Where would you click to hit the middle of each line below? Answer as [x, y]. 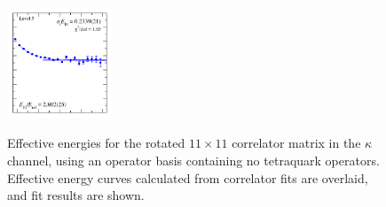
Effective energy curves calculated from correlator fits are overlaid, [188, 177]
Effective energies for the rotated [96, 143]
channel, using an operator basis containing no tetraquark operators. [193, 160]
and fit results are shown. [76, 195]
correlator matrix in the [296, 143]
